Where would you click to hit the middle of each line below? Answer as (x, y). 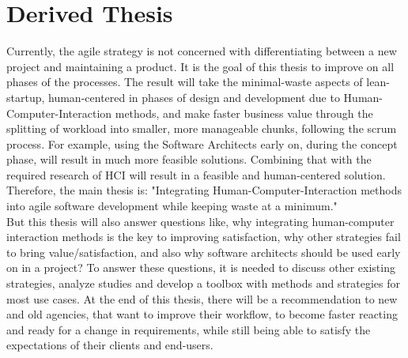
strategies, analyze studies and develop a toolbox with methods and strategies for (204, 283)
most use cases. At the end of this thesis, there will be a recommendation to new (202, 298)
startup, (26, 97)
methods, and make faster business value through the (244, 113)
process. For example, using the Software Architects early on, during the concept (202, 143)
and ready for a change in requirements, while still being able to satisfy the (189, 329)
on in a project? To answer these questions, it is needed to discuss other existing (201, 268)
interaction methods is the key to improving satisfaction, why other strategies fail (204, 237)
